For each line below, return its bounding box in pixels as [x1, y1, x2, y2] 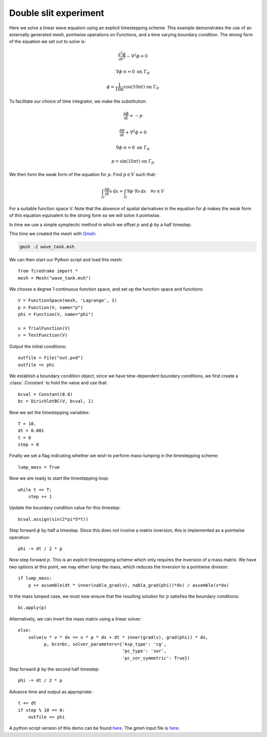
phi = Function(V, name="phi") [18, 311, 94, 317]
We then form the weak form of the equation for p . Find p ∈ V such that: [9, 171, 156, 177]
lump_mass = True [18, 464, 60, 470]
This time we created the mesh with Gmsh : [9, 231, 96, 237]
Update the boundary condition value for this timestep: [9, 505, 121, 511]
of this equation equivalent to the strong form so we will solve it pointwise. [9, 212, 161, 218]
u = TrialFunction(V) [18, 325, 70, 331]
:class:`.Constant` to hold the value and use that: [9, 380, 108, 386]
